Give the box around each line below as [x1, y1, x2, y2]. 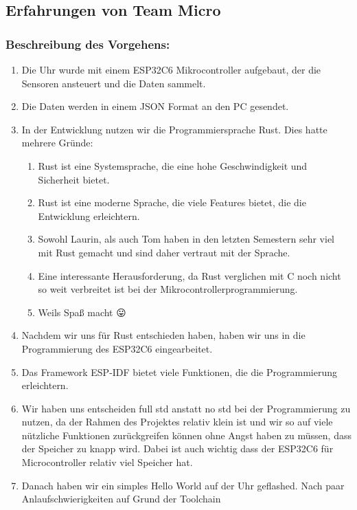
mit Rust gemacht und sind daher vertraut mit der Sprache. [38, 245, 290, 259]
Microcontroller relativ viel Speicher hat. [21, 455, 193, 469]
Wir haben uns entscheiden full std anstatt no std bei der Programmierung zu [21, 401, 351, 415]
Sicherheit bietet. [38, 172, 110, 186]
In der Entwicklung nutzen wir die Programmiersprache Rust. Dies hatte [21, 122, 327, 136]
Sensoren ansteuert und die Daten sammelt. [21, 76, 206, 90]
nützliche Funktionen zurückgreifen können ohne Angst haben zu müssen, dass [21, 428, 352, 442]
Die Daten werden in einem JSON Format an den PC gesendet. [21, 99, 289, 113]
